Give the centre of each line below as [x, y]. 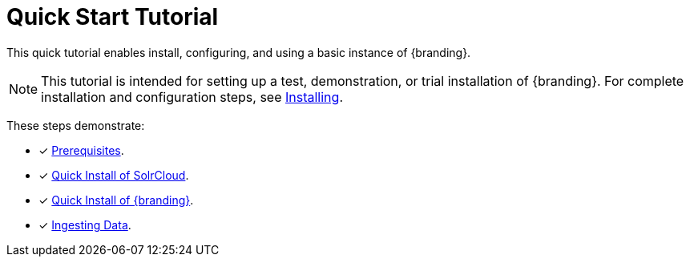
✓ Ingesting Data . [85, 225]
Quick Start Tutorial [113, 17]
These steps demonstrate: [76, 125]
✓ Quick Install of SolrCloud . [114, 175]
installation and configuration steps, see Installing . [192, 97]
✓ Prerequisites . [81, 150]
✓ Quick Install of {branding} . [116, 200]
